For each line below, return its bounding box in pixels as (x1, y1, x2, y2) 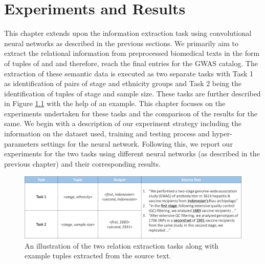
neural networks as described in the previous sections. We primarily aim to (4, 37, 239, 48)
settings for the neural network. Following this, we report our (41, 138, 233, 149)
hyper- (212, 128, 232, 139)
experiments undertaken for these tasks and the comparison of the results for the (4, 108, 258, 118)
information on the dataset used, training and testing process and (4, 128, 210, 139)
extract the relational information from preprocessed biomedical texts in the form (4, 48, 260, 58)
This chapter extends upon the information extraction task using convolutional (4, 28, 252, 38)
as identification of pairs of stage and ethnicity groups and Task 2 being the (4, 78, 242, 89)
